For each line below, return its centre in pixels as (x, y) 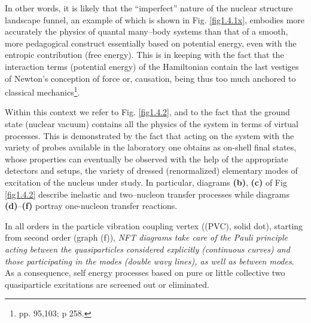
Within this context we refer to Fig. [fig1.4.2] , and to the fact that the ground (147, 112)
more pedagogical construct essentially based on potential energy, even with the (151, 43)
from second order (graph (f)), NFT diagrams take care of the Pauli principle (146, 237)
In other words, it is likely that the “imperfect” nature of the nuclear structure (149, 8)
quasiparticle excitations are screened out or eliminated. (107, 284)
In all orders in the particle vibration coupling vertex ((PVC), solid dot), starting (154, 225)
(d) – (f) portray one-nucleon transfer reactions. (91, 206)
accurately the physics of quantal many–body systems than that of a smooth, (147, 31)
